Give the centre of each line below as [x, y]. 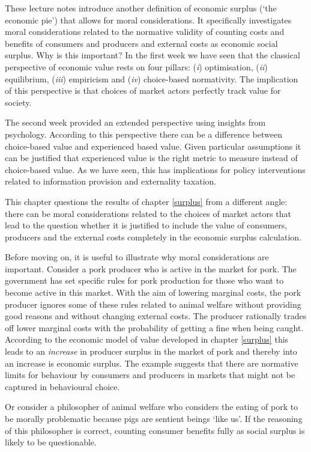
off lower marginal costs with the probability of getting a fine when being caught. [154, 327]
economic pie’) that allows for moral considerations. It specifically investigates [148, 20]
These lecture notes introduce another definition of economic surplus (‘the [141, 8]
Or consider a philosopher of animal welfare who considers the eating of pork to [152, 407]
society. [18, 102]
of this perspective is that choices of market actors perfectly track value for [143, 90]
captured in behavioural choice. [62, 386]
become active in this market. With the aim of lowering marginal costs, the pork [153, 292]
